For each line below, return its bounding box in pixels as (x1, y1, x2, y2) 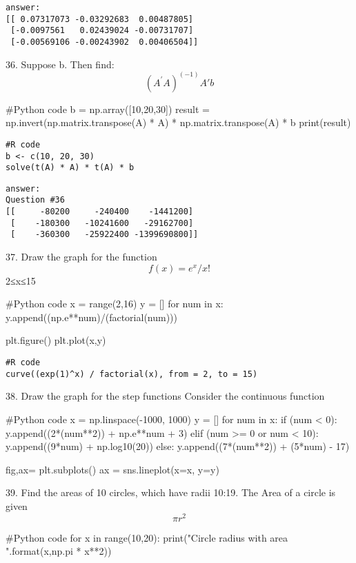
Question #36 (6, 195, 65, 205)
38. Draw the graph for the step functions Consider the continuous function (6, 389, 325, 403)
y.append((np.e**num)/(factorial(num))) (6, 309, 178, 324)
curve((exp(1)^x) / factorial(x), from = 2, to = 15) (6, 369, 258, 379)
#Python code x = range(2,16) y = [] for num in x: (6, 296, 224, 311)
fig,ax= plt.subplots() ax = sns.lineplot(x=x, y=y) (6, 462, 219, 476)
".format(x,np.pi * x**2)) (6, 544, 112, 558)
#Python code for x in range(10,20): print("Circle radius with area (6, 530, 288, 544)
